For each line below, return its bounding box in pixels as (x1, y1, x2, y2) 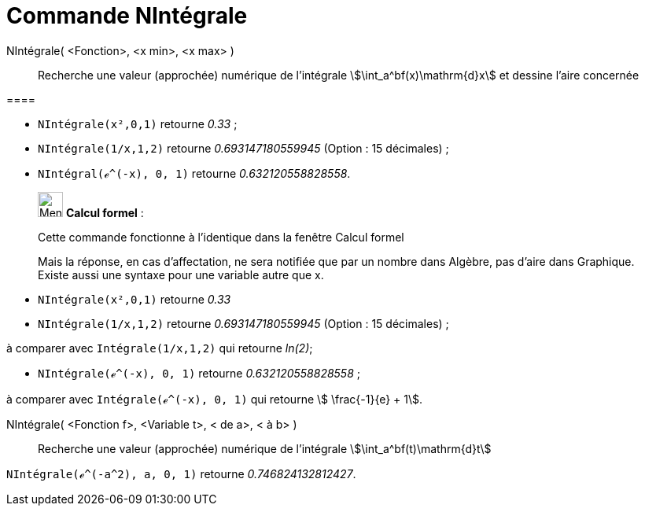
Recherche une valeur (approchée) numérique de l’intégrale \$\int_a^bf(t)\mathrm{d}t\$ (38, 441, 492, 455)
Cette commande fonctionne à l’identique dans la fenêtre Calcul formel (38, 230, 404, 244)
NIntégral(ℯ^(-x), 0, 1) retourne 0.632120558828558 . (38, 166, 351, 180)
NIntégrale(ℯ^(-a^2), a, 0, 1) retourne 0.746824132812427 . (6, 466, 356, 481)
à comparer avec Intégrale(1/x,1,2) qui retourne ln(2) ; (6, 341, 313, 355)
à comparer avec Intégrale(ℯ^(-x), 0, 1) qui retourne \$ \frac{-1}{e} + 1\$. (6, 392, 423, 406)
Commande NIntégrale (6, 2, 248, 29)
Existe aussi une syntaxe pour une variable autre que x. (38, 267, 324, 282)
